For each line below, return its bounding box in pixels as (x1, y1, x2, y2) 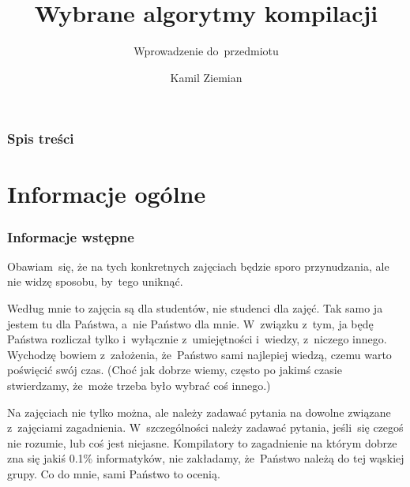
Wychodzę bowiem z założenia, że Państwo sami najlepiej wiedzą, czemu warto (7, 346, 392, 362)
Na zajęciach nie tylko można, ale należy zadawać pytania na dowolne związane (7, 403, 391, 420)
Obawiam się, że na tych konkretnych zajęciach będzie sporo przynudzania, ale (7, 257, 389, 274)
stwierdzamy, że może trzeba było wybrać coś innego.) (7, 376, 271, 393)
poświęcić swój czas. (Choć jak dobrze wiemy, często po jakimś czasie (7, 362, 342, 378)
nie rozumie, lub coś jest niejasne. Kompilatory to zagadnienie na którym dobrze (7, 434, 397, 451)
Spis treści (7, 129, 74, 148)
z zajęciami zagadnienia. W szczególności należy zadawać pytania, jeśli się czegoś (7, 419, 404, 436)
